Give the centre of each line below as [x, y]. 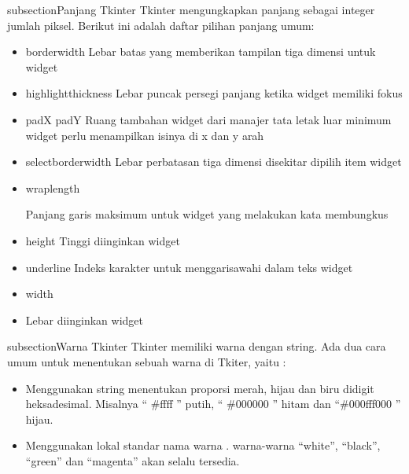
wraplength [53, 187]
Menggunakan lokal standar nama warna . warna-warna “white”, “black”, [203, 445]
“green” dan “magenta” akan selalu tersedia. [133, 460]
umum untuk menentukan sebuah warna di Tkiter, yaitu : [147, 361]
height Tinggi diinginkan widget [103, 240]
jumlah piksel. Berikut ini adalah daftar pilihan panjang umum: [161, 25]
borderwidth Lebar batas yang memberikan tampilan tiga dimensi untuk [201, 51]
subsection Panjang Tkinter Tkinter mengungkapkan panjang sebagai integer [191, 9]
